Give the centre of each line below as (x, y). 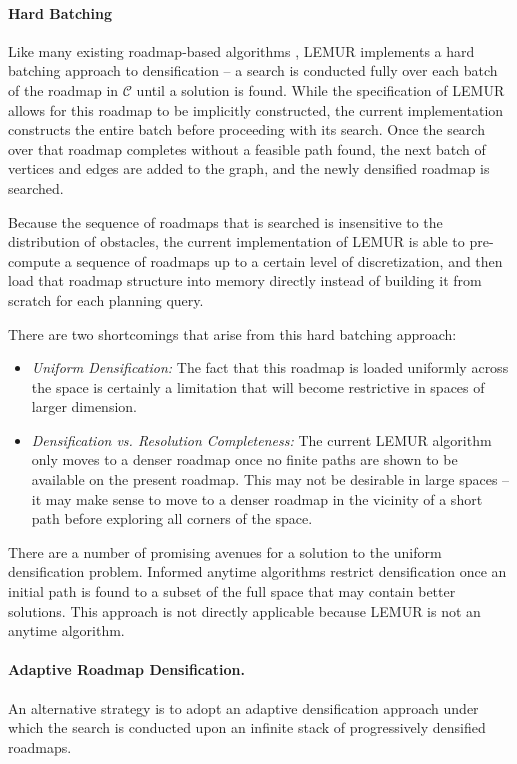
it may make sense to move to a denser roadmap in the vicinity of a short (257, 498)
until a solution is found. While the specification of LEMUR (320, 89)
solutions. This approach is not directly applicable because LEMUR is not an (244, 610)
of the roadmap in (63, 89)
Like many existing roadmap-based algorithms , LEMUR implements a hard (241, 50)
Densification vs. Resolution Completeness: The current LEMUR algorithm (261, 439)
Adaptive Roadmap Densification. (127, 669)
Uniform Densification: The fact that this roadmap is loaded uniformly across (270, 367)
